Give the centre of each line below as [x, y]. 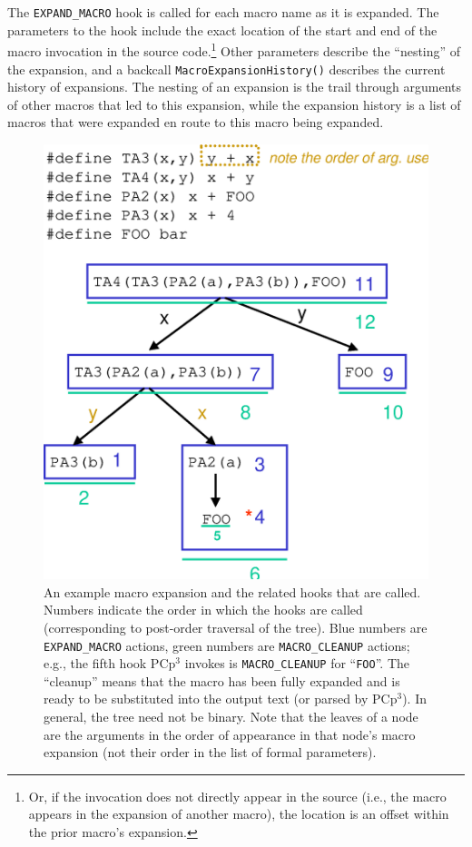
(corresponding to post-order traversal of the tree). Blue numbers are [236, 627]
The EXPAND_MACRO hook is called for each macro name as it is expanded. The [223, 12]
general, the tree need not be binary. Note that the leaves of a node [231, 717]
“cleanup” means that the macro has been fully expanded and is [222, 680]
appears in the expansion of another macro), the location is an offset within [239, 814]
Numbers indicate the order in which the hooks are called [203, 610]
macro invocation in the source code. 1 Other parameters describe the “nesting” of [234, 49]
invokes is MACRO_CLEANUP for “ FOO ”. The [297, 663]
